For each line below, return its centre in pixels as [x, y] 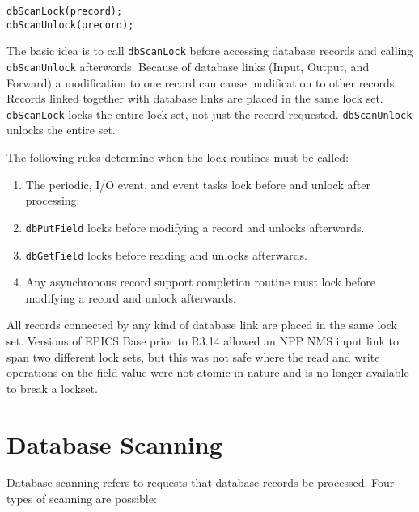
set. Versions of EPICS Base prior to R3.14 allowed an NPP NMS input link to [203, 340]
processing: [53, 200]
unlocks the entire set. [61, 130]
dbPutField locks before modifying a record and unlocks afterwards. [195, 227]
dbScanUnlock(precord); [70, 25]
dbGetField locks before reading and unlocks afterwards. [166, 254]
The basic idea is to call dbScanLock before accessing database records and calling [210, 51]
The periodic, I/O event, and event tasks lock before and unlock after [198, 184]
